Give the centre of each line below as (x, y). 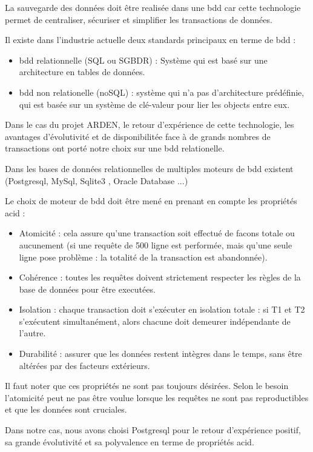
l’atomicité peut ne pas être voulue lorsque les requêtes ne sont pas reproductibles (157, 397)
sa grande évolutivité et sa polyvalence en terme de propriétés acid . (130, 441)
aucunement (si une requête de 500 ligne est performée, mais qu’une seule (156, 244)
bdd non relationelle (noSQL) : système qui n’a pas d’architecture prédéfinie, (162, 92)
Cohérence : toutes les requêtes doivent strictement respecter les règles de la (160, 277)
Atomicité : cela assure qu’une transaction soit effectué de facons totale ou (157, 233)
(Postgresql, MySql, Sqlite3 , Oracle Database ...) (97, 180)
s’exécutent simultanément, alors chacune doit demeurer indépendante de (155, 321)
